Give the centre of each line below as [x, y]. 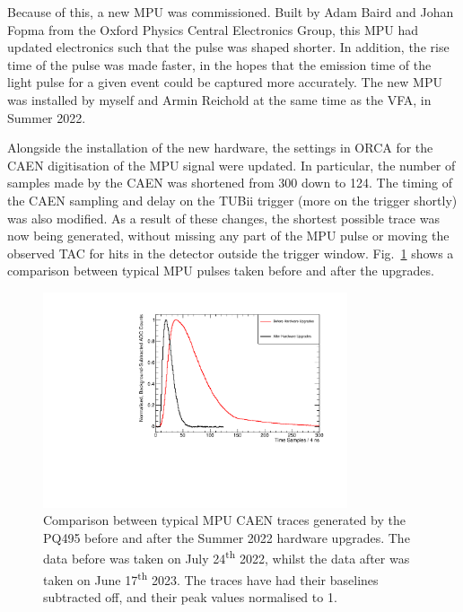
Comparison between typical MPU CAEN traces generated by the [224, 520]
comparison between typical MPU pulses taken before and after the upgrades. [221, 271]
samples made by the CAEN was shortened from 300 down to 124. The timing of [230, 183]
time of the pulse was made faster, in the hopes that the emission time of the [219, 64]
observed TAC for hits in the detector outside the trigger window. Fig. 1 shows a [231, 253]
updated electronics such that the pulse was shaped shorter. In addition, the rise [228, 47]
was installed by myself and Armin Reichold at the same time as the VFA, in [219, 99]
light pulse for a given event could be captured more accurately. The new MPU [225, 82]
